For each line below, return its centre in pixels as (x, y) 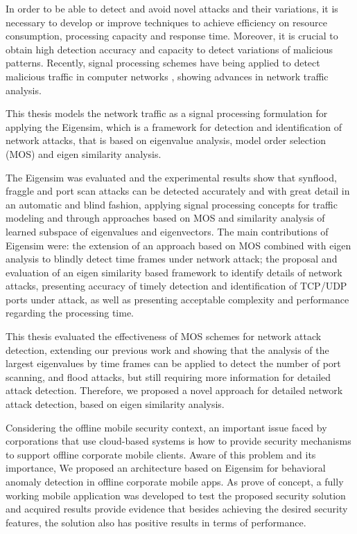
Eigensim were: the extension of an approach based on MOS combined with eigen (178, 245)
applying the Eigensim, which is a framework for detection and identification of (174, 126)
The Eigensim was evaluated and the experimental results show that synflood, (171, 177)
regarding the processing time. (70, 313)
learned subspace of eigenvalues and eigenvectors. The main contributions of (167, 231)
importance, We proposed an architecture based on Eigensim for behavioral (166, 468)
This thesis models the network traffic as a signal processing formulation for (167, 113)
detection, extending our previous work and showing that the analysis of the (167, 349)
